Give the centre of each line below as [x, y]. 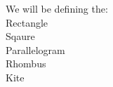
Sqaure [20, 36]
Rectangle [27, 22]
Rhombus [26, 63]
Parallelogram [35, 49]
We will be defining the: [57, 8]
